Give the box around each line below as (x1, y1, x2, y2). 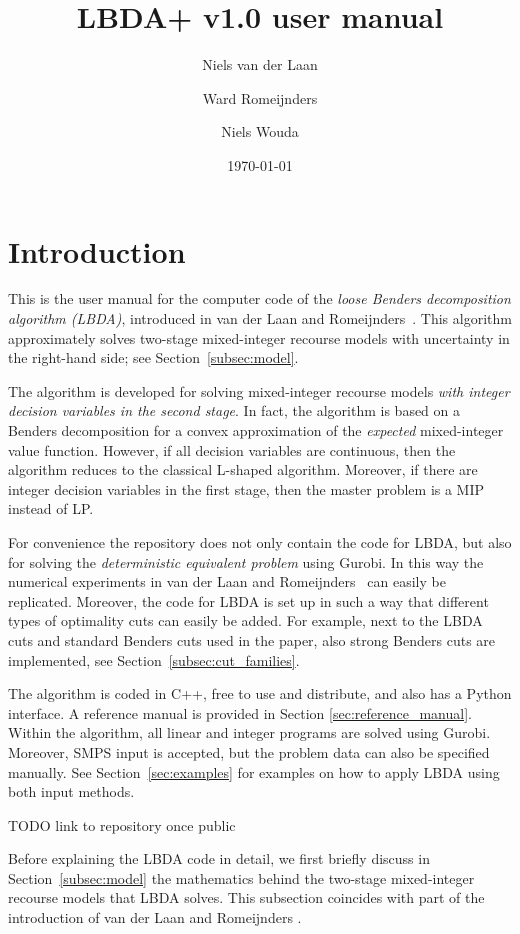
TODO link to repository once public (8, 814, 236, 835)
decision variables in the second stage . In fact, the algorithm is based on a (8, 400, 461, 421)
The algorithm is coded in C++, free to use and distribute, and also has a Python (8, 683, 512, 704)
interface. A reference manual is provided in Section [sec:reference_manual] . (8, 702, 472, 723)
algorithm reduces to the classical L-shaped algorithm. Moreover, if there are (8, 459, 478, 480)
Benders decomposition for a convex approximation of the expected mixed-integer (8, 420, 504, 440)
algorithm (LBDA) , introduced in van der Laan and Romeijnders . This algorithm (8, 308, 512, 329)
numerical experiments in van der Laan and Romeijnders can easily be (8, 571, 446, 592)
